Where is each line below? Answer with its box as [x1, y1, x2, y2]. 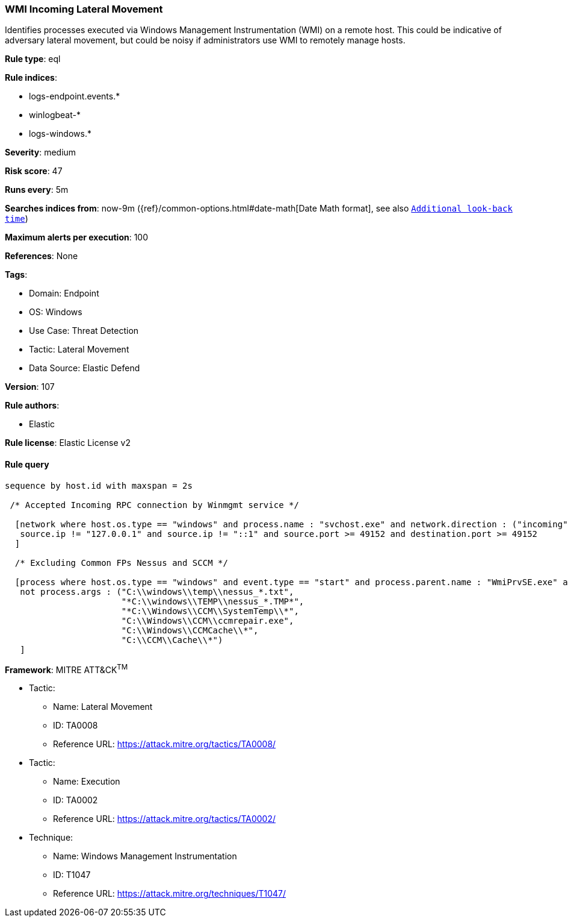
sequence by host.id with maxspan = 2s [5, 480, 193, 491]
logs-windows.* [29, 128, 91, 139]
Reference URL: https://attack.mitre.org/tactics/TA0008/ [53, 739, 276, 750]
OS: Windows [29, 307, 82, 318]
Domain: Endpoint [29, 288, 99, 299]
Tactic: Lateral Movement [29, 344, 129, 355]
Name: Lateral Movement [53, 701, 153, 712]
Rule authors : [5, 400, 60, 411]
